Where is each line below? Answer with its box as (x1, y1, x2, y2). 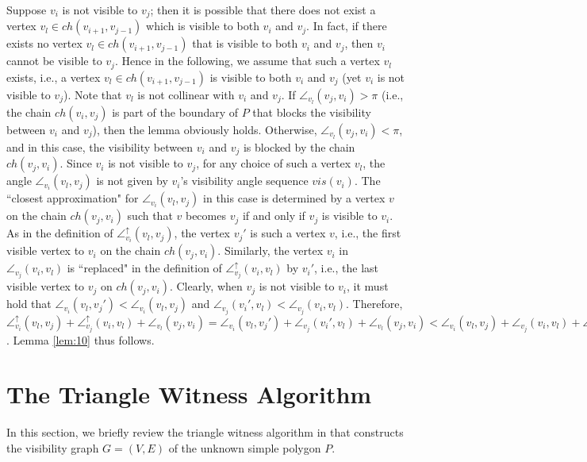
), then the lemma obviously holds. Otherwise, (92, 121, 317, 137)
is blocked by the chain (243, 138, 355, 155)
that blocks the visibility (252, 103, 371, 120)
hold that (6, 295, 52, 312)
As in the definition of (6, 225, 113, 241)
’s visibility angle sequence (180, 172, 309, 189)
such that (127, 207, 173, 224)
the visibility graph (6, 439, 99, 456)
